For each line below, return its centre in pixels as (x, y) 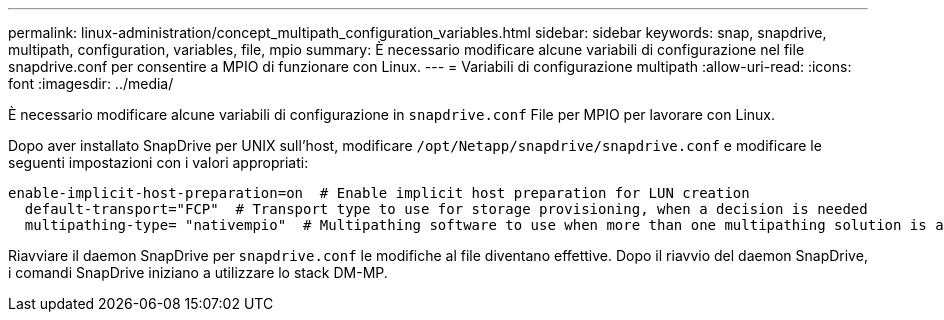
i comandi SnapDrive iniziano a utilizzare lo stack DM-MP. (198, 272)
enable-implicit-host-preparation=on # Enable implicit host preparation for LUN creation (379, 193)
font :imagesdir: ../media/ (91, 83)
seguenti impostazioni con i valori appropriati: (158, 162)
